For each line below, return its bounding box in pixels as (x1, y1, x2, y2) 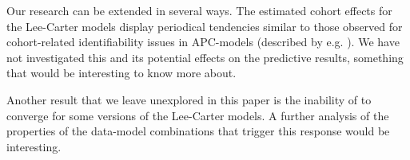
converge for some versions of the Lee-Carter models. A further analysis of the (6, 107, 389, 123)
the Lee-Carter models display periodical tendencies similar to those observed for (6, 18, 403, 34)
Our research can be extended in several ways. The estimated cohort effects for (6, 2, 392, 18)
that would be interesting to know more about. (6, 64, 237, 81)
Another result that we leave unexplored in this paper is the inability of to (6, 91, 372, 107)
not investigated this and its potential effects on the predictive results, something (6, 49, 404, 65)
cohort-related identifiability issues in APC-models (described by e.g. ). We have (6, 33, 400, 50)
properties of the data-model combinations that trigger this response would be (6, 123, 390, 139)
